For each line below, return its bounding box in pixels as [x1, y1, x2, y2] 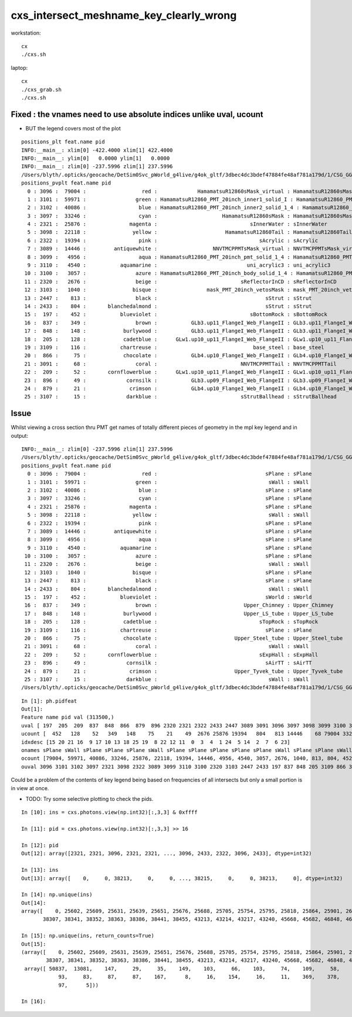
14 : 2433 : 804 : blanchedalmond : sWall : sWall [24, 585, 309, 592]
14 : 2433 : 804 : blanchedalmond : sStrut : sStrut [24, 303, 312, 310]
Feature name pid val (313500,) [21, 714, 114, 721]
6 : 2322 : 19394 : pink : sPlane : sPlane [27, 520, 312, 526]
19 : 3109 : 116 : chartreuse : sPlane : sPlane [24, 626, 312, 633]
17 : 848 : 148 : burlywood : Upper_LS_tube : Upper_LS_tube [24, 610, 334, 617]
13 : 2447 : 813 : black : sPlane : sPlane [24, 578, 312, 584]
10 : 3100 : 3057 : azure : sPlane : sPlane [24, 553, 312, 559]
